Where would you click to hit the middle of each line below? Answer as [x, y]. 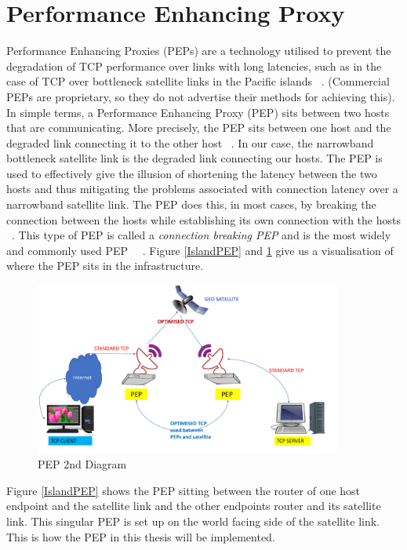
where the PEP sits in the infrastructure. [105, 266]
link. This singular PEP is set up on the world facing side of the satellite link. [193, 521]
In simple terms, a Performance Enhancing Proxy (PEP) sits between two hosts [198, 112]
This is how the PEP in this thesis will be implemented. [141, 536]
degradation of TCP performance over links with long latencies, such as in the [194, 66]
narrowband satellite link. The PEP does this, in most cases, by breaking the [191, 204]
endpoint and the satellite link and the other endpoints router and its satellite [194, 506]
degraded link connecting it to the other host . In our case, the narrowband [190, 142]
